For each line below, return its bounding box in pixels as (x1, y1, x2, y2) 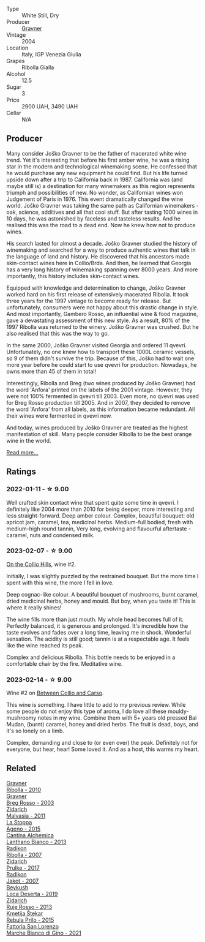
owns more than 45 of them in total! (6, 367, 97, 375)
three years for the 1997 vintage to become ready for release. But (6, 297, 171, 304)
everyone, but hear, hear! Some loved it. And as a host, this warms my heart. (6, 745, 199, 753)
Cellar (6, 110, 21, 116)
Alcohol (6, 70, 26, 77)
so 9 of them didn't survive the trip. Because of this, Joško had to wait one (6, 355, 195, 362)
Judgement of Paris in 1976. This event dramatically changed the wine (6, 195, 184, 203)
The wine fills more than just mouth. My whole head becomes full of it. (6, 616, 184, 623)
